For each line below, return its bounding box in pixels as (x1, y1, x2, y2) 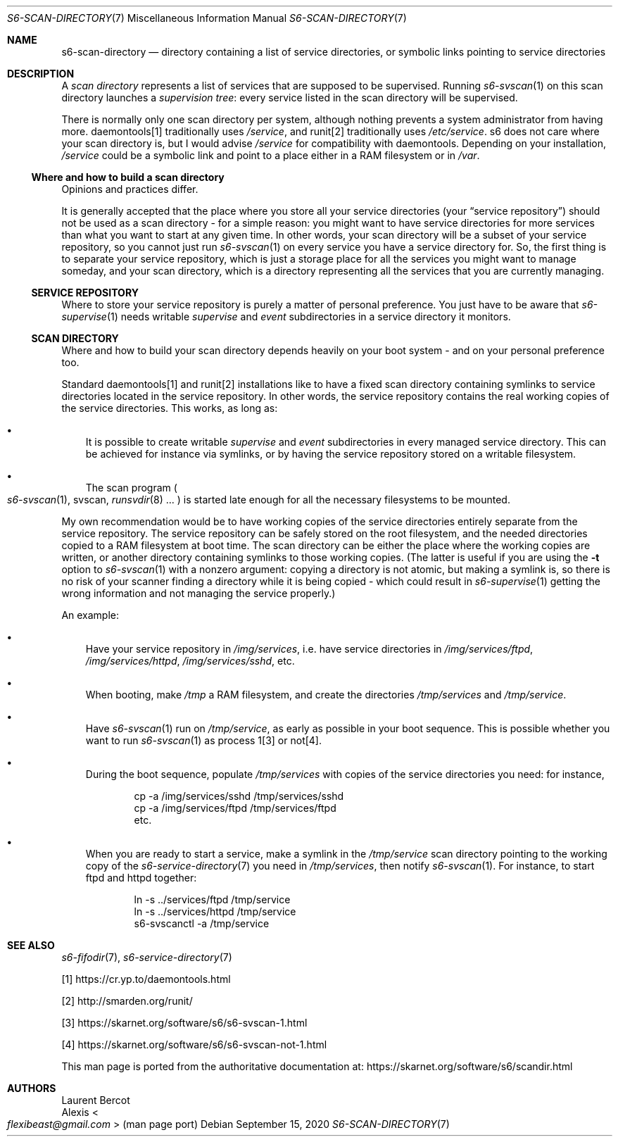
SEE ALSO (7, 939, 55, 951)
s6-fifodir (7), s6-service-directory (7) (61, 951, 232, 963)
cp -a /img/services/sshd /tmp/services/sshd (134, 790, 344, 802)
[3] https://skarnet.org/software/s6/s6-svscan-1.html (61, 1017, 308, 1029)
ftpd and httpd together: (85, 872, 197, 884)
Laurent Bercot (61, 1094, 130, 1106)
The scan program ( (85, 482, 177, 494)
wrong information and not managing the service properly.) (61, 587, 336, 599)
